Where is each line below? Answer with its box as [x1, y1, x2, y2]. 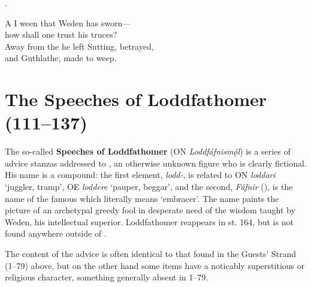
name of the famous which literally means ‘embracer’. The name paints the [5, 192, 279, 204]
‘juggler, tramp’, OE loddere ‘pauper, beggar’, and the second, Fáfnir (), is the [5, 180, 293, 193]
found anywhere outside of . [5, 227, 107, 240]
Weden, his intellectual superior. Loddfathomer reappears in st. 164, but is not [5, 215, 294, 228]
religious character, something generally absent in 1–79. [5, 271, 209, 283]
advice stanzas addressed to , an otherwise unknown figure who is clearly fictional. [5, 156, 307, 169]
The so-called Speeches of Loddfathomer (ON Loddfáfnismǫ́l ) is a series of [5, 145, 291, 158]
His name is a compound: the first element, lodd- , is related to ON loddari [5, 168, 276, 181]
